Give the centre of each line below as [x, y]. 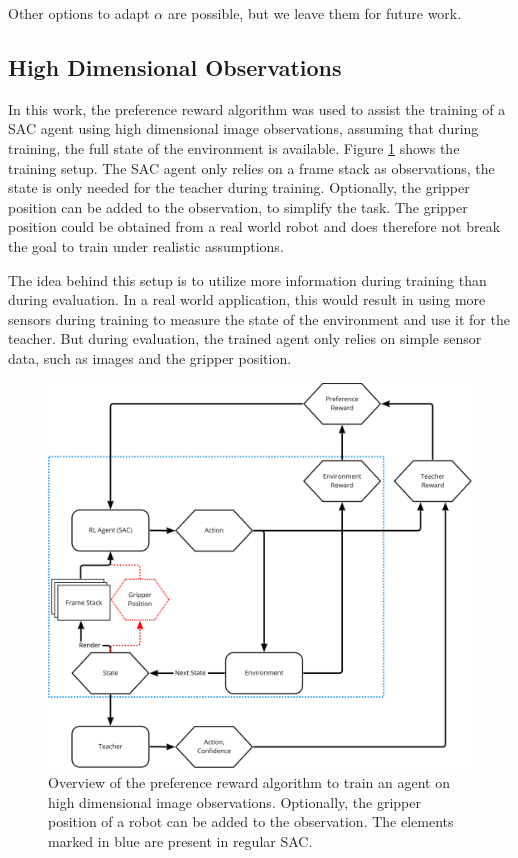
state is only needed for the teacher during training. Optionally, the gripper [239, 187]
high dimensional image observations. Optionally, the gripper [234, 801]
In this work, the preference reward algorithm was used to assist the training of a [257, 108]
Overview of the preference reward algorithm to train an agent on [249, 782]
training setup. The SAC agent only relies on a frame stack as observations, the [251, 167]
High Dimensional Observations [175, 66]
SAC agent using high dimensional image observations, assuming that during [243, 128]
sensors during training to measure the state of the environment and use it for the [259, 318]
